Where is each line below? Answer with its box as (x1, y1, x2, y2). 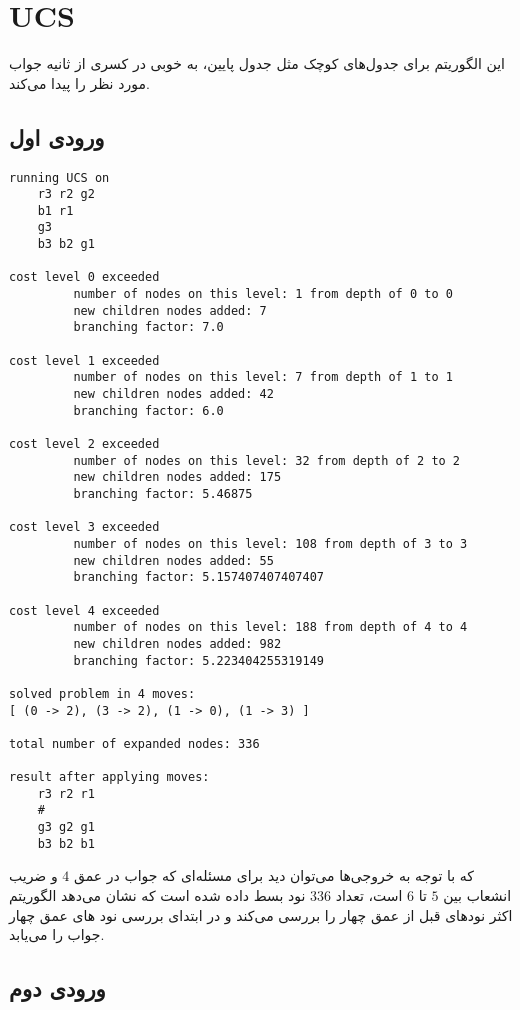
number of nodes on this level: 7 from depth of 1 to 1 (73, 370, 453, 385)
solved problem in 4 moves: (9, 686, 196, 701)
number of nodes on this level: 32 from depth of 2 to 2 (73, 453, 461, 468)
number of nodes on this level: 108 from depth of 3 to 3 (73, 536, 468, 551)
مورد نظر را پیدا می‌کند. (9, 72, 150, 93)
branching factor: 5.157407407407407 (73, 570, 324, 585)
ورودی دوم (9, 973, 106, 1004)
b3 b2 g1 (37, 237, 95, 252)
